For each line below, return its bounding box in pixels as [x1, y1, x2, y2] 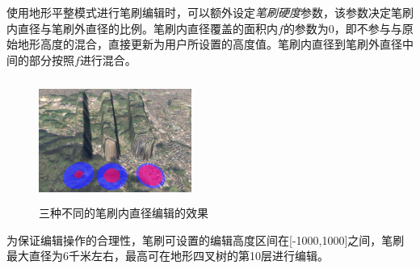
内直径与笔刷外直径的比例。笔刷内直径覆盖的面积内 [6, 19, 278, 36]
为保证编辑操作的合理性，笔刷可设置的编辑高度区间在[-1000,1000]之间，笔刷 [6, 231, 405, 248]
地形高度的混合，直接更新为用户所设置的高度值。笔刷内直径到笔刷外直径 [17, 36, 402, 53]
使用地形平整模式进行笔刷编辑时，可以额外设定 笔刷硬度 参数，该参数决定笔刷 [6, 4, 414, 20]
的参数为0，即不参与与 [283, 19, 402, 36]
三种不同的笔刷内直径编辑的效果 [39, 204, 208, 221]
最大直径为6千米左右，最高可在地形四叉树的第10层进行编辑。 [6, 247, 329, 264]
